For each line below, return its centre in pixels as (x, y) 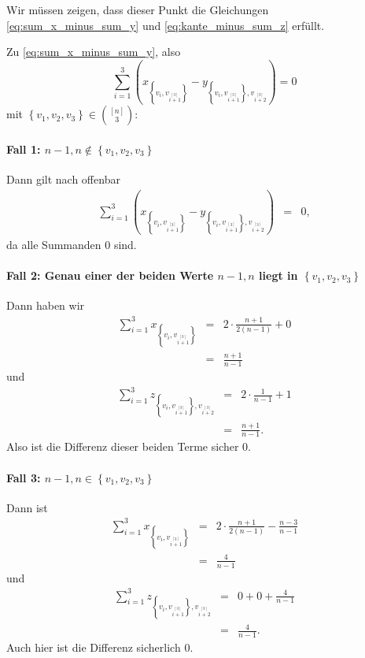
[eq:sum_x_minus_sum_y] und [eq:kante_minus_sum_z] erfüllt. (166, 25)
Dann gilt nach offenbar (63, 179)
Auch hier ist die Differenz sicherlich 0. (100, 647)
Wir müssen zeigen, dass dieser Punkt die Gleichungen (138, 9)
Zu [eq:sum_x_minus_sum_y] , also (94, 52)
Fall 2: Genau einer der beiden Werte (110, 275)
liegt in (278, 275)
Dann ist (27, 507)
